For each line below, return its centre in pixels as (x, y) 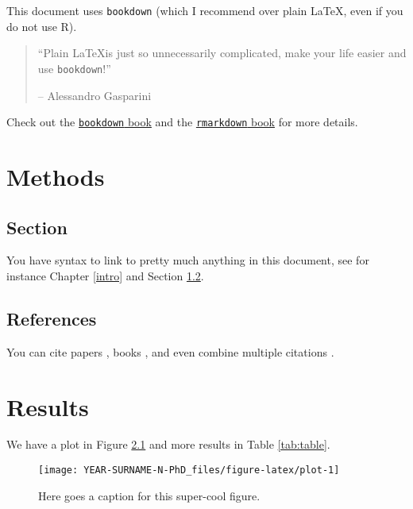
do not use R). (42, 26)
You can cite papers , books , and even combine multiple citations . (170, 351)
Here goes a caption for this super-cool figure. (149, 495)
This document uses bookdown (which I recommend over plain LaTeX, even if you (205, 10)
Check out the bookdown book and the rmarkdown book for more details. (182, 122)
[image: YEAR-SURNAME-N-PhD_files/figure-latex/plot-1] (189, 470)
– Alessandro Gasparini (95, 95)
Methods (56, 176)
